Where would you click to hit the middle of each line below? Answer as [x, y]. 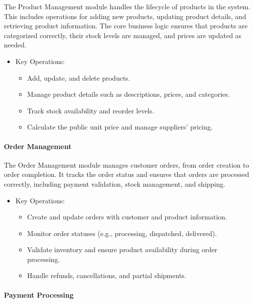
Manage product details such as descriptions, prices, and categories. [128, 94]
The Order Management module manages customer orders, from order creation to [127, 164]
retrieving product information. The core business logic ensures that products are [126, 26]
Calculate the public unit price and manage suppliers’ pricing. [120, 127]
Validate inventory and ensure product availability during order [122, 249]
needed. [15, 45]
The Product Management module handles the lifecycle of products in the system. [127, 6]
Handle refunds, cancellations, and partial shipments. [107, 275]
